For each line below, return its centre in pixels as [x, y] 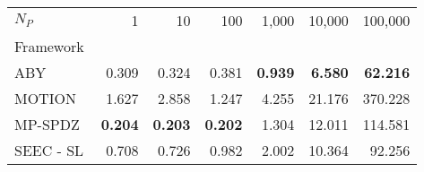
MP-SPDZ [47, 124]
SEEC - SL [49, 150]
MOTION [45, 98]
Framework [49, 46]
